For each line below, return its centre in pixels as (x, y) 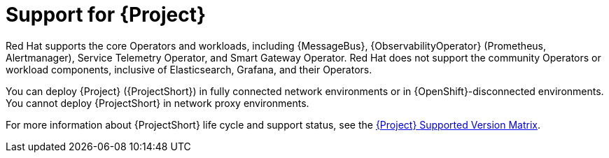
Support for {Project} (106, 15)
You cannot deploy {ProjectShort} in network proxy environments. (157, 103)
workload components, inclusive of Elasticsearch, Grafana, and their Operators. (189, 69)
